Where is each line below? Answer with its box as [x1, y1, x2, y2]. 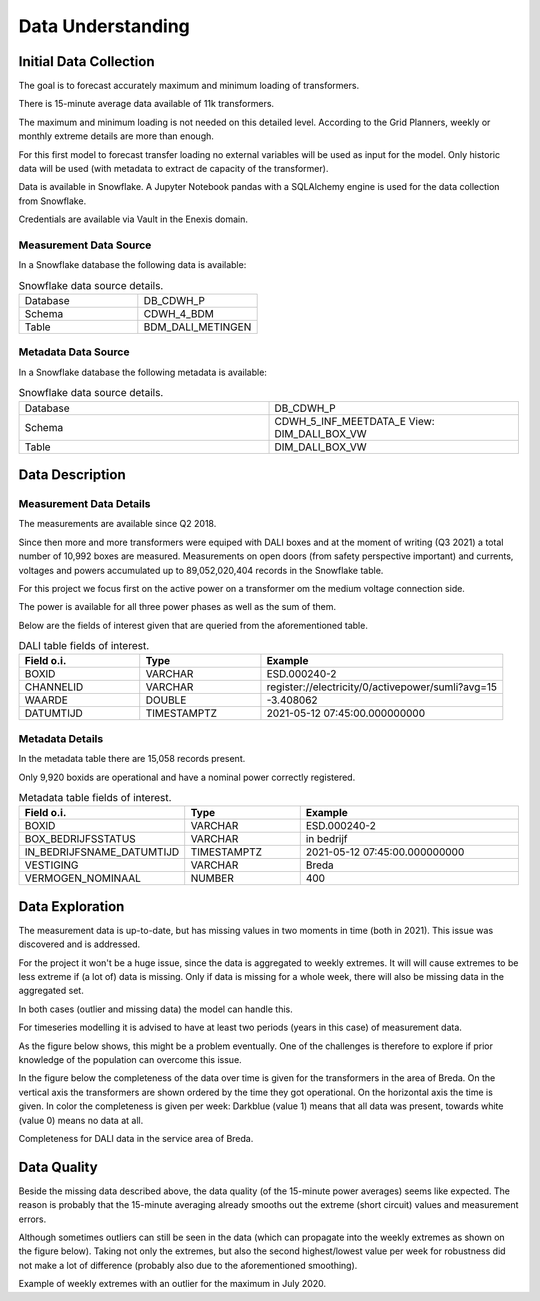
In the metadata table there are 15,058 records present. [18, 753, 246, 765]
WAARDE [24, 693, 69, 707]
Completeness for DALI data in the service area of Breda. [18, 1132, 254, 1144]
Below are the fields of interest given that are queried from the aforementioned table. [18, 619, 369, 631]
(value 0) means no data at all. [18, 1114, 144, 1126]
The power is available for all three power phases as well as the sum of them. [18, 601, 337, 613]
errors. [18, 1213, 47, 1225]
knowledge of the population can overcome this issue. [18, 1054, 242, 1066]
